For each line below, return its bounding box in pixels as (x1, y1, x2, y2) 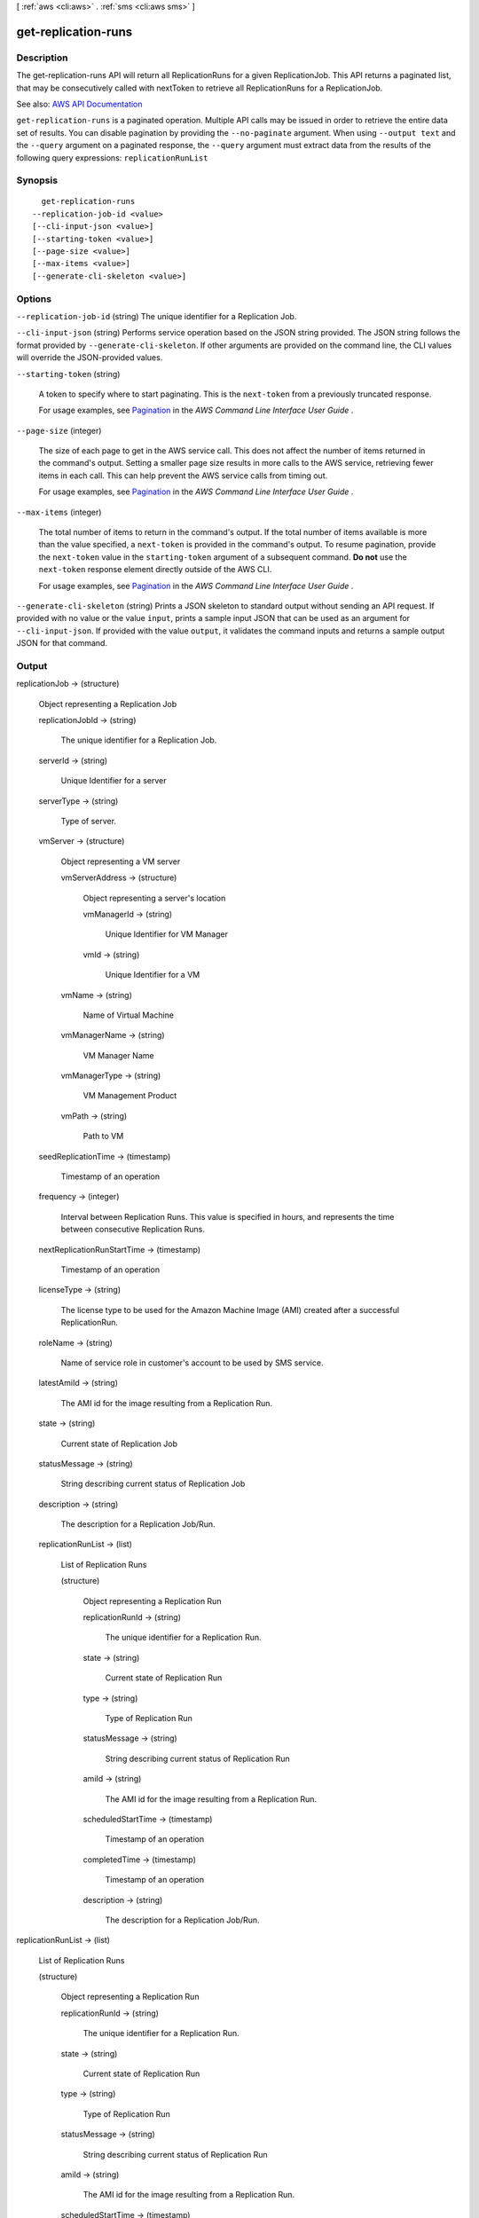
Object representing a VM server (60, 856, 181, 867)
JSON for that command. (16, 638, 108, 649)
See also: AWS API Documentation (16, 98, 143, 109)
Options (16, 293, 52, 305)
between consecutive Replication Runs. (60, 1224, 206, 1235)
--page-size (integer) (16, 425, 102, 436)
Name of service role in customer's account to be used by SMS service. (60, 1357, 324, 1368)
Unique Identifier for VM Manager (105, 929, 228, 940)
